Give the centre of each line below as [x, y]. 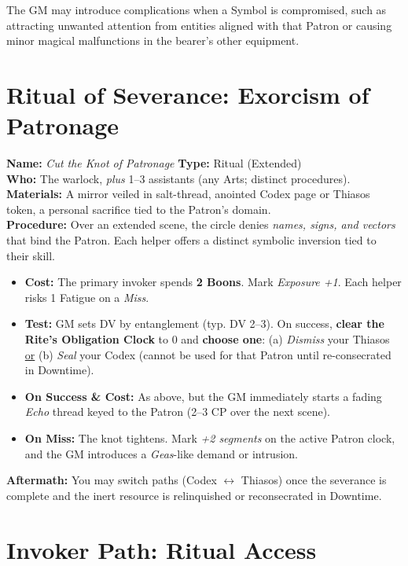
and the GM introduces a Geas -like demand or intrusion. [161, 453]
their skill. [31, 255]
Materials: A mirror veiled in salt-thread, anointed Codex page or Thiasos [188, 194]
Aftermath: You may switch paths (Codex [112, 480]
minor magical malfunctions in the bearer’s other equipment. [153, 40]
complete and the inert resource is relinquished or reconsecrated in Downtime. [194, 495]
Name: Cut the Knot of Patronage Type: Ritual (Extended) [154, 163]
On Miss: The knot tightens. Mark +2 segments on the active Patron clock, [210, 438]
